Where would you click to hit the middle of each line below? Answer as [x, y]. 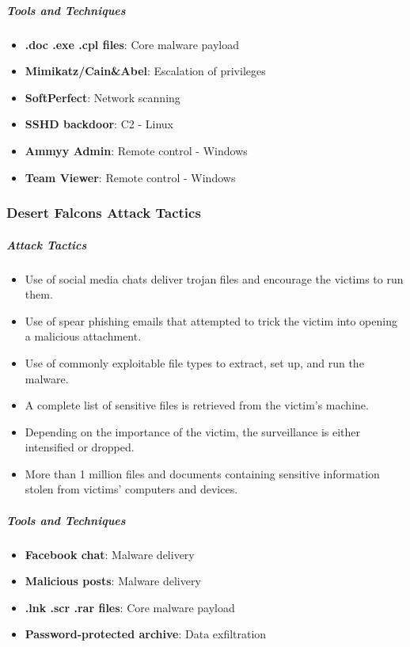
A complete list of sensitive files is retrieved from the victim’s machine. [197, 405]
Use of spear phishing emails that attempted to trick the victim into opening [211, 320]
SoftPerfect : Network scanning [102, 97]
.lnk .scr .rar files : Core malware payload [130, 607]
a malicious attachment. [83, 336]
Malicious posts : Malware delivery [113, 581]
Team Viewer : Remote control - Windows [130, 177]
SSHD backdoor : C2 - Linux [99, 124]
